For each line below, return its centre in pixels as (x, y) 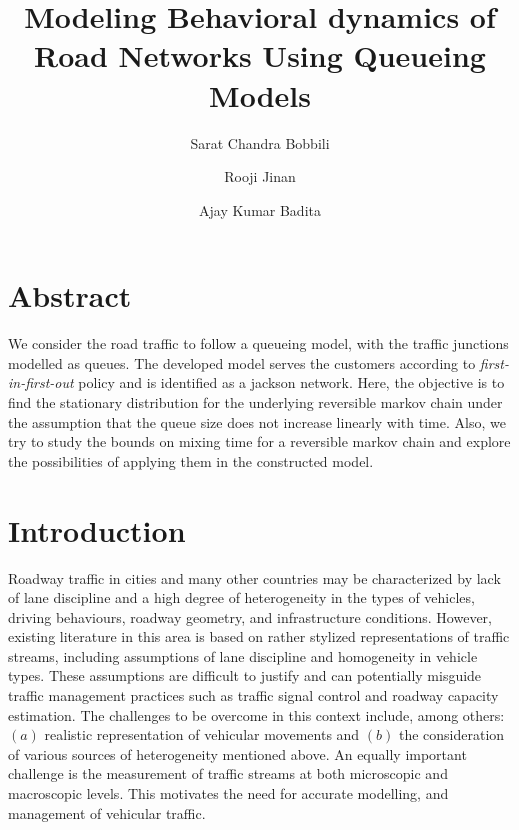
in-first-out (41, 382)
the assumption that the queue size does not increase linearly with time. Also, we (257, 421)
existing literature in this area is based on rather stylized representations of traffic (259, 636)
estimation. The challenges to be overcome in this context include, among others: (256, 714)
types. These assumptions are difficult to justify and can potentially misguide (245, 675)
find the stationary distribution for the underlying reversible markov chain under (255, 402)
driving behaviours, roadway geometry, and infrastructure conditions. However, (250, 616)
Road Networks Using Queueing (260, 55)
